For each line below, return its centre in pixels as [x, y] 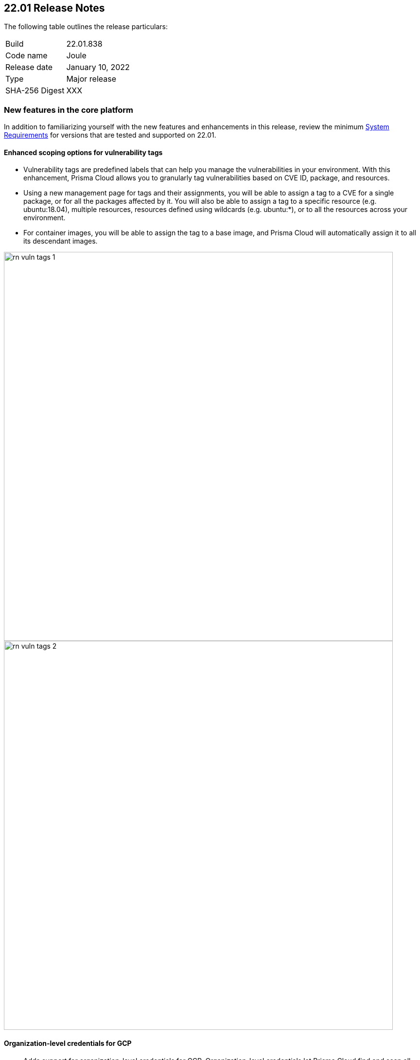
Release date [29, 67]
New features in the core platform [69, 110]
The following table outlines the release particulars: [86, 27]
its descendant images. [61, 241]
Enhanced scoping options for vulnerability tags [83, 152]
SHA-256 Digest [35, 91]
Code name [26, 56]
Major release [91, 79]
